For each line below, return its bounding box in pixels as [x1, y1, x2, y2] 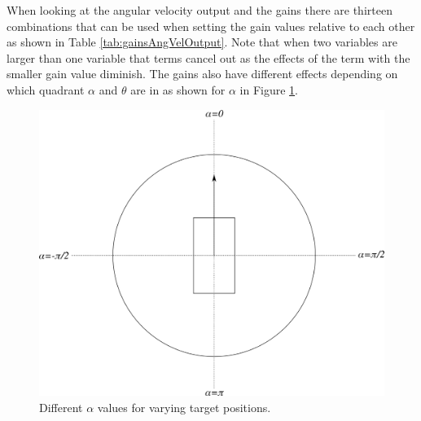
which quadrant [7, 81, 85, 98]
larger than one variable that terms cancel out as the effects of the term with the [7, 49, 410, 66]
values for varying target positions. [97, 398, 271, 415]
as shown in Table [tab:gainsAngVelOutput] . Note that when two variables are [7, 33, 397, 50]
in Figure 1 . [239, 81, 298, 98]
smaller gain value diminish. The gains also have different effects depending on [7, 65, 398, 82]
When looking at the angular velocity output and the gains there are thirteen [7, 2, 392, 18]
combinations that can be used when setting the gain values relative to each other [7, 17, 415, 34]
